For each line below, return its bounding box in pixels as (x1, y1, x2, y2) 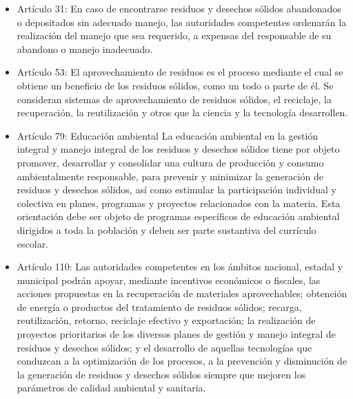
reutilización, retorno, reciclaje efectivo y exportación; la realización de (17, 313, 316, 327)
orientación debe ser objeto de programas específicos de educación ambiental (17, 209, 340, 224)
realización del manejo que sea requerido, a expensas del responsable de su (17, 28, 332, 43)
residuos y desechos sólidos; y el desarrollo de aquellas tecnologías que (17, 340, 312, 354)
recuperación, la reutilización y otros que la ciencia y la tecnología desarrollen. (17, 105, 348, 120)
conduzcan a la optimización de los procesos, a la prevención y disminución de (17, 354, 347, 368)
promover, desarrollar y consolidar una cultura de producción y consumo (17, 155, 324, 169)
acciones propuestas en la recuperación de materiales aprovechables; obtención (17, 286, 347, 301)
